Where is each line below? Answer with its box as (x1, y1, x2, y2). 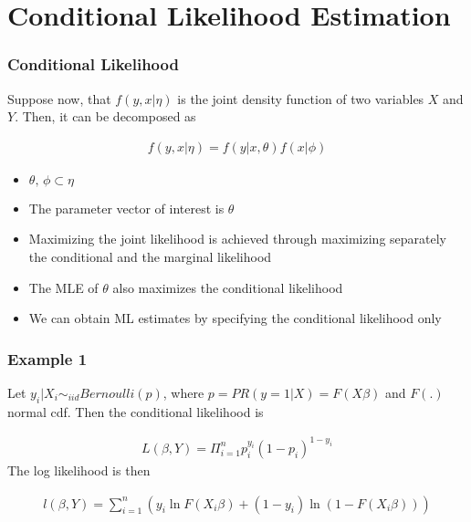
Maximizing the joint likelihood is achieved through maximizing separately (28, 229, 447, 248)
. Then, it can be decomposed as (15, 107, 196, 126)
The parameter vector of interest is (28, 198, 225, 217)
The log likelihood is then (7, 460, 151, 479)
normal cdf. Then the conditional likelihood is (7, 402, 264, 421)
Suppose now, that (7, 89, 111, 108)
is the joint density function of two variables (177, 89, 424, 108)
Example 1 (7, 347, 88, 370)
